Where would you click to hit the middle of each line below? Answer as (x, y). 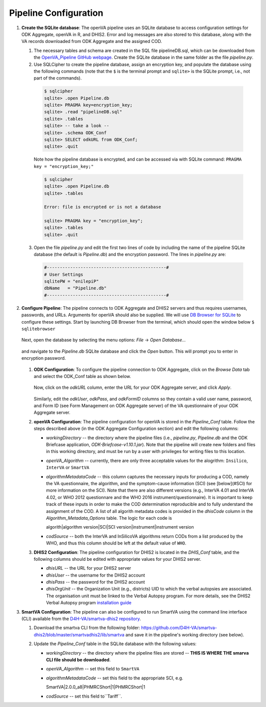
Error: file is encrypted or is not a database (102, 207)
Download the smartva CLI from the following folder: (87, 628)
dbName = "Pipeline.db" (75, 288)
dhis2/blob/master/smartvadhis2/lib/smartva (79, 634)
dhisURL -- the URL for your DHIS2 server (89, 568)
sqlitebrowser (38, 329)
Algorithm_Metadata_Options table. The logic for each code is (109, 518)
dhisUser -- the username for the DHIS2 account (96, 575)
